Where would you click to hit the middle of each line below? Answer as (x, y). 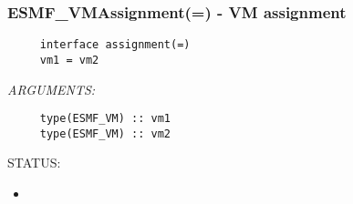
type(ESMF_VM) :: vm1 (105, 119)
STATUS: (34, 163)
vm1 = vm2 (69, 60)
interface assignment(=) (115, 45)
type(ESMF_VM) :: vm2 (105, 133)
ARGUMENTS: (52, 89)
